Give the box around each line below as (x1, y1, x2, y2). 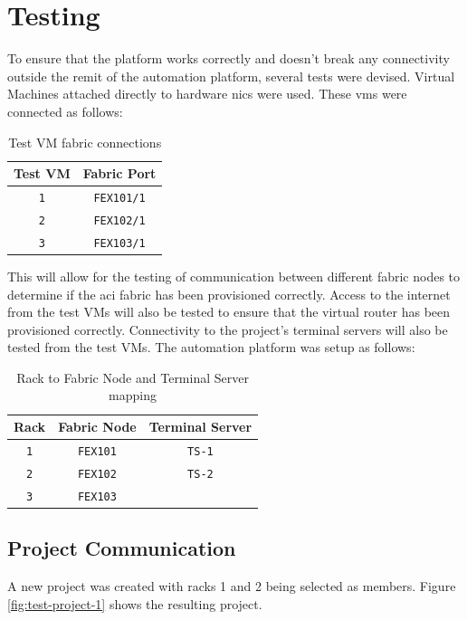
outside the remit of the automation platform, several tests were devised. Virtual (7, 66, 455, 85)
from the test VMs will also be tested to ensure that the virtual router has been (7, 302, 451, 321)
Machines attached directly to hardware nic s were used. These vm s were (7, 84, 407, 103)
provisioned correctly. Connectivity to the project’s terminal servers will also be (7, 320, 448, 339)
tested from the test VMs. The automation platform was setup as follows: (7, 338, 415, 357)
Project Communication (7, 534, 236, 562)
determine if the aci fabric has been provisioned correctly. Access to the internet (7, 284, 451, 303)
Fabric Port (82, 164, 157, 183)
